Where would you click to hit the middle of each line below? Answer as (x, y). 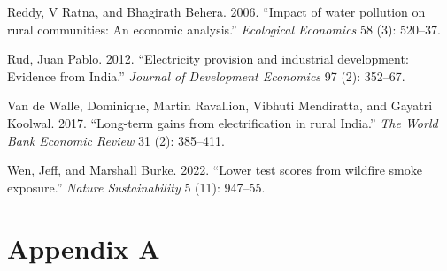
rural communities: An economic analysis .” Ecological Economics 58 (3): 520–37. (224, 29)
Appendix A (84, 248)
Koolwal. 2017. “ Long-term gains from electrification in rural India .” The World (223, 122)
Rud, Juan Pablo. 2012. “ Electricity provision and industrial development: (208, 59)
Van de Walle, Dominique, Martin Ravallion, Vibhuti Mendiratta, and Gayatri (220, 105)
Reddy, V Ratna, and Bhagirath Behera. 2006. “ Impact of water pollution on (216, 11)
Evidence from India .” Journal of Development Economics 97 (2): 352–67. (206, 75)
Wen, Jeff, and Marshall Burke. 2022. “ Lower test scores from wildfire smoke (215, 170)
